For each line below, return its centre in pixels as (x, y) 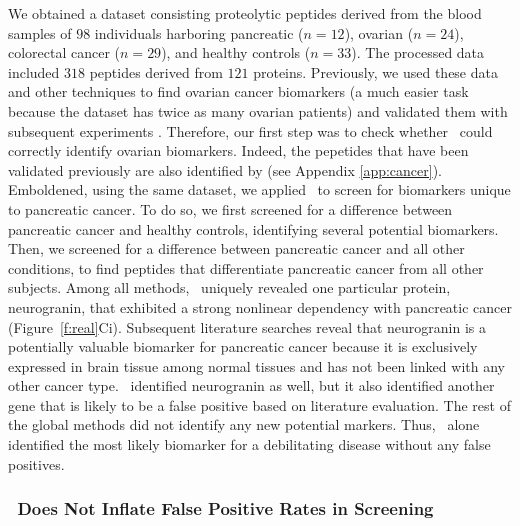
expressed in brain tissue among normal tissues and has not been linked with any (256, 365)
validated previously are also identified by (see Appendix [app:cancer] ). (225, 169)
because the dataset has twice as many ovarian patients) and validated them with (258, 110)
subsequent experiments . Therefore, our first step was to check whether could (250, 130)
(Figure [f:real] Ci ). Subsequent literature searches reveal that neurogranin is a (247, 326)
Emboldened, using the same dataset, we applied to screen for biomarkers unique (259, 189)
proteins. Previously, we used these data (375, 71)
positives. (36, 463)
